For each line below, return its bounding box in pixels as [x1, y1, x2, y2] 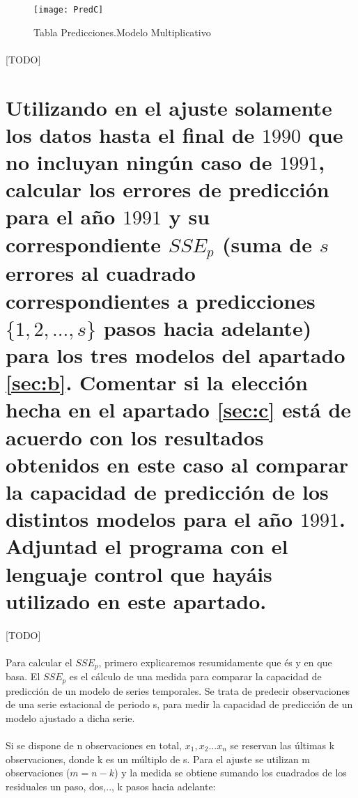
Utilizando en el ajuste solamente [6, 93, 332, 121]
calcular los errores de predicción [6, 175, 329, 204]
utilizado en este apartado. [6, 586, 267, 615]
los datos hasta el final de [6, 120, 255, 148]
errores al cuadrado [6, 259, 196, 287]
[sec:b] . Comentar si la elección [6, 368, 308, 397]
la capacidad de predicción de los [6, 477, 329, 505]
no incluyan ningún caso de [6, 148, 272, 176]
